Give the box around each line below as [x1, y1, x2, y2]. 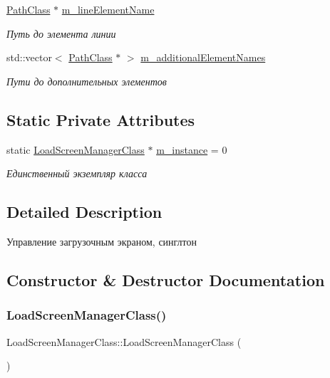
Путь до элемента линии [6, 26, 116, 41]
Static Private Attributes [6, 108, 195, 130]
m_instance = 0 [156, 142, 227, 157]
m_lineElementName [61, 2, 155, 16]
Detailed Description [6, 201, 163, 223]
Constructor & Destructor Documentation [6, 268, 325, 290]
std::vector [6, 50, 52, 65]
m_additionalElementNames [140, 50, 266, 65]
